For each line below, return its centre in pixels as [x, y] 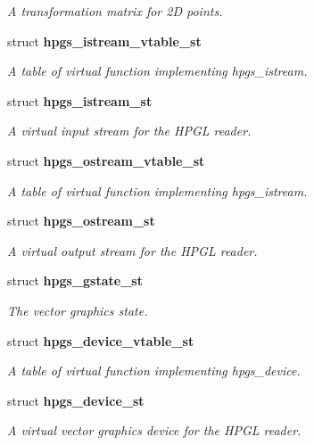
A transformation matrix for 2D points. [115, 11]
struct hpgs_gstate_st [75, 280]
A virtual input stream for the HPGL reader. [129, 131]
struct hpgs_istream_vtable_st [104, 41]
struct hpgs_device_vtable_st [101, 340]
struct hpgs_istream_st [80, 100]
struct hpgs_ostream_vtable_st [106, 160]
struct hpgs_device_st [76, 400]
